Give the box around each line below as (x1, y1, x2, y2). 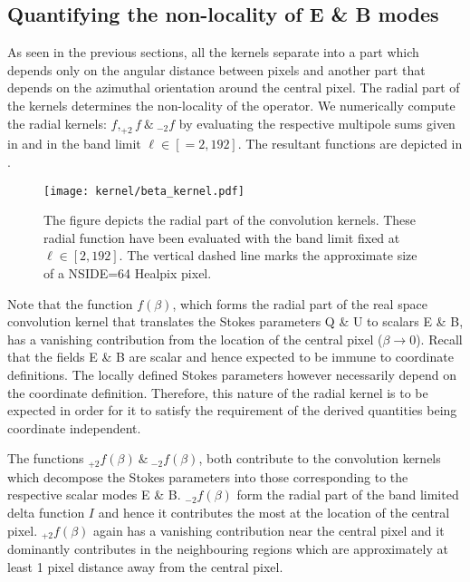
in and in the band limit (7, 134, 141, 153)
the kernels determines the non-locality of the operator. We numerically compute (7, 95, 456, 114)
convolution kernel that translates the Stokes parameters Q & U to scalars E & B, (7, 312, 464, 331)
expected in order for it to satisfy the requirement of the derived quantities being (7, 401, 457, 420)
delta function (7, 502, 85, 521)
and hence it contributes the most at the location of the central (98, 502, 450, 521)
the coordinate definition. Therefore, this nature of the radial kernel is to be (7, 383, 428, 402)
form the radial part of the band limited (236, 485, 459, 504)
